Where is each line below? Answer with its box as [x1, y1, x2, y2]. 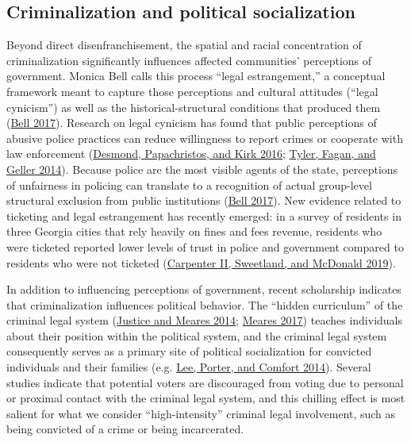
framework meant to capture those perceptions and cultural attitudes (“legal [6, 83, 378, 99]
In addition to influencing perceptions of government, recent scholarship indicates [6, 281, 401, 298]
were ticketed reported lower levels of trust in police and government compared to [6, 238, 404, 255]
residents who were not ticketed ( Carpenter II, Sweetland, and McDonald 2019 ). [6, 254, 396, 271]
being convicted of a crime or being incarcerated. [6, 421, 244, 437]
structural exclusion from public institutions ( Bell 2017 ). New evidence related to [6, 192, 401, 209]
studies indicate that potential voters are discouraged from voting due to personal [6, 374, 404, 390]
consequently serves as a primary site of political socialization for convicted [6, 343, 372, 359]
